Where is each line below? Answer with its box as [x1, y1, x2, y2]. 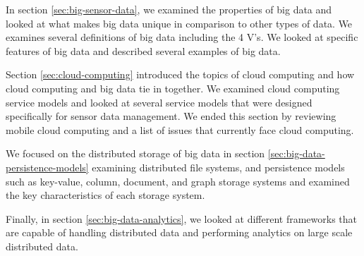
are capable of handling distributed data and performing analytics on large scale [6, 225, 353, 240]
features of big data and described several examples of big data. [6, 43, 281, 58]
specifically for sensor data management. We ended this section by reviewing [6, 109, 336, 123]
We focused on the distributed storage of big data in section [6, 146, 265, 161]
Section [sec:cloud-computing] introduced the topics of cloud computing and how [6, 67, 355, 82]
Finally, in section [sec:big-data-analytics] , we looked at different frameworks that [6, 211, 358, 226]
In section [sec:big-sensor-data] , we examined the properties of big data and [6, 2, 332, 16]
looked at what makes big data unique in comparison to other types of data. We [6, 16, 353, 30]
